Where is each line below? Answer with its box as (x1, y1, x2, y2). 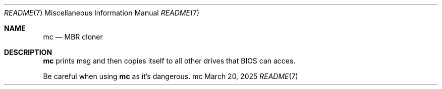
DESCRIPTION (4, 48, 52, 56)
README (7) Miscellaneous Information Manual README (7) (4, 8, 200, 17)
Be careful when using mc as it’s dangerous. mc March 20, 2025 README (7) (43, 72, 298, 80)
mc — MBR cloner (43, 32, 103, 41)
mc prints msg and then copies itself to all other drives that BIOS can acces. (43, 56, 296, 65)
